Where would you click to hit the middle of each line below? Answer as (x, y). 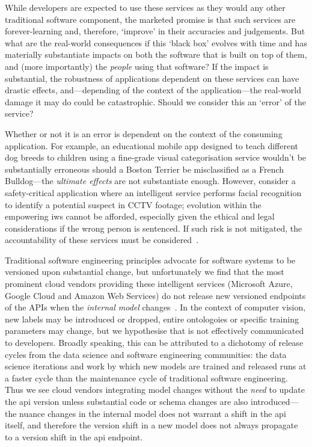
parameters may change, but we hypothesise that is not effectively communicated (154, 331)
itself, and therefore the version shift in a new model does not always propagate (151, 425)
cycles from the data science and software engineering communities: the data (146, 354)
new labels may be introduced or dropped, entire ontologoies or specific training (152, 319)
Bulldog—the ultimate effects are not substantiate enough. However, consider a (150, 181)
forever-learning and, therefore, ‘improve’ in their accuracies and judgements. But (155, 31)
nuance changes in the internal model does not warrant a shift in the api (153, 413)
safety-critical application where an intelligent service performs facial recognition (153, 192)
